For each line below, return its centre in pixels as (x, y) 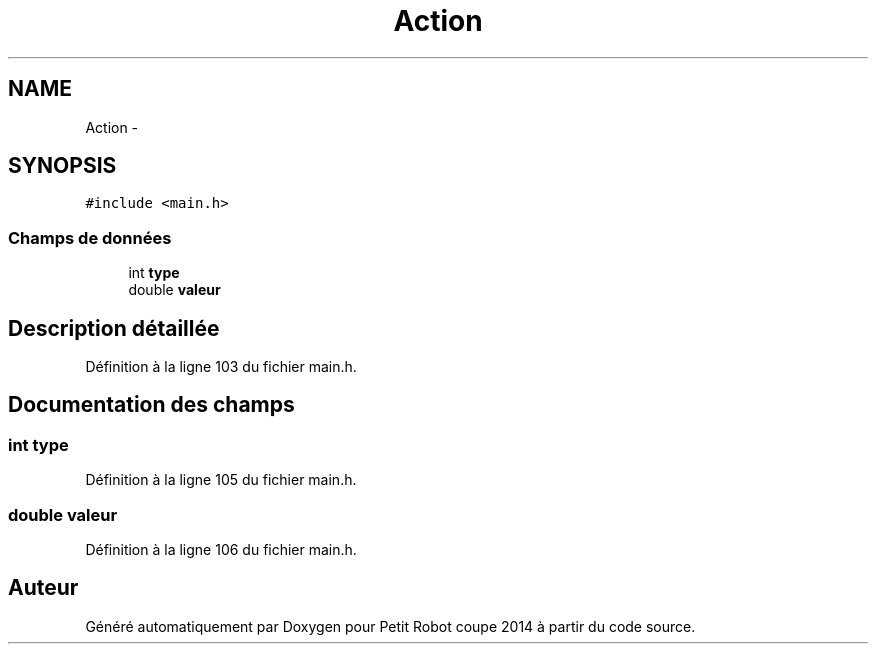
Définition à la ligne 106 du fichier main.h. (221, 549)
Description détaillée (114, 328)
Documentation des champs (151, 405)
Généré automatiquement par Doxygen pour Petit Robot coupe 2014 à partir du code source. (390, 626)
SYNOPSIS (62, 166)
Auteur (43, 588)
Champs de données (90, 237)
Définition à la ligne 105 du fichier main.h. (221, 480)
